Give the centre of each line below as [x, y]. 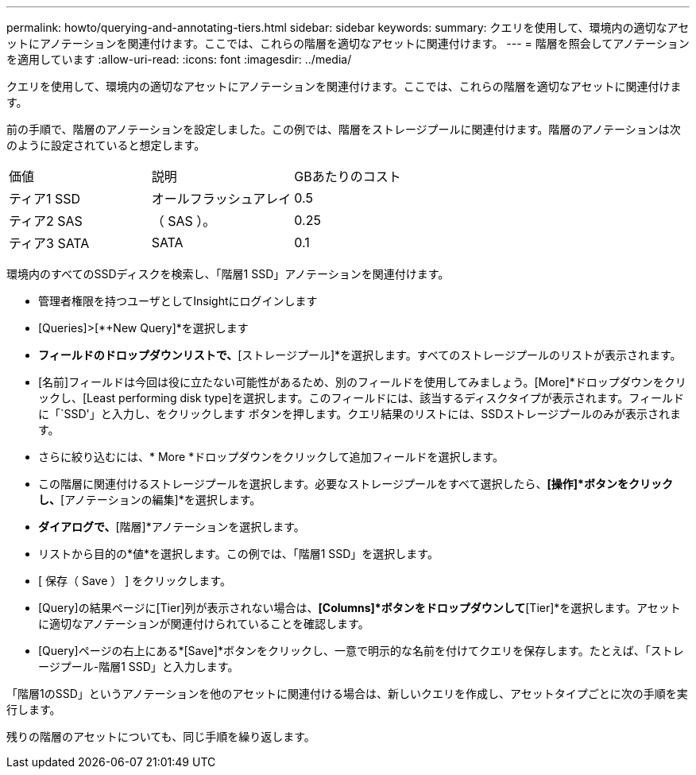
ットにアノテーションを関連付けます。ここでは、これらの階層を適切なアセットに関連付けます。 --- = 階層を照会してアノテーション [348, 43]
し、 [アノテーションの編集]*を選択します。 [150, 500]
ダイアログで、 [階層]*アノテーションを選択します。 [172, 527]
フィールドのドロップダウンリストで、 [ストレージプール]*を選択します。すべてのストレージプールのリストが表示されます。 [360, 355]
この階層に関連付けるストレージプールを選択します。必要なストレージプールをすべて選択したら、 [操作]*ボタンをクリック [356, 484]
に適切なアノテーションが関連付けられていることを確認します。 [204, 624]
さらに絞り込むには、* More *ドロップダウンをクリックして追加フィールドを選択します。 [271, 457]
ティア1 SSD [45, 199]
